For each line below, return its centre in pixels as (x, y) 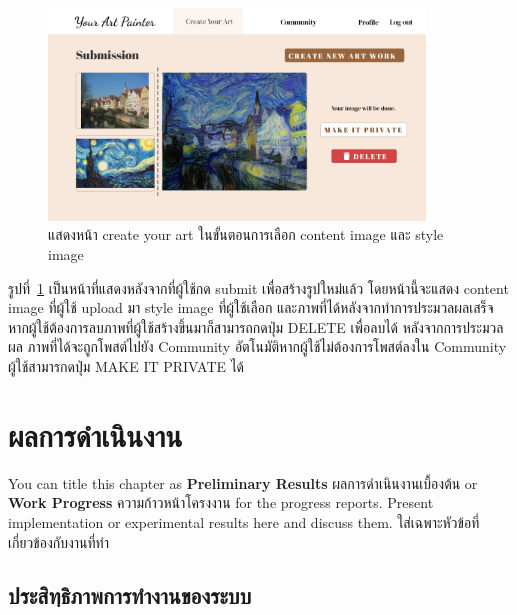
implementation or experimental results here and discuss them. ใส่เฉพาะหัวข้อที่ (244, 521)
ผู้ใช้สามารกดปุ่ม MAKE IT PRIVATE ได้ (126, 366)
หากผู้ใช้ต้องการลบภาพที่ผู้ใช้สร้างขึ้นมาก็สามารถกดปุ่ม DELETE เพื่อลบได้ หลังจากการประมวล (256, 326)
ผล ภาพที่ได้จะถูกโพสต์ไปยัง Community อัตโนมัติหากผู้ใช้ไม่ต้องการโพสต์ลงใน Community (257, 346)
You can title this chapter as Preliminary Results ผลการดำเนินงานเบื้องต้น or (243, 482)
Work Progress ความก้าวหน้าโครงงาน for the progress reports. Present (221, 502)
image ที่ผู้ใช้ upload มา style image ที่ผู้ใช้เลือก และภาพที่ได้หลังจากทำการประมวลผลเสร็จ (251, 307)
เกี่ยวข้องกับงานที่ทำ (58, 541)
